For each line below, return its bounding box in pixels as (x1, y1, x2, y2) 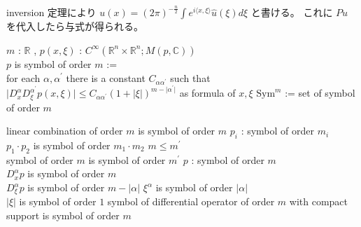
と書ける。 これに (250, 5, 333, 20)
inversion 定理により (6, 5, 97, 20)
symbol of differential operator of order (107, 194, 275, 209)
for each (6, 70, 41, 85)
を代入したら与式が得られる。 (6, 19, 143, 34)
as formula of (179, 85, 236, 100)
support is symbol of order (6, 208, 120, 223)
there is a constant (66, 70, 146, 85)
